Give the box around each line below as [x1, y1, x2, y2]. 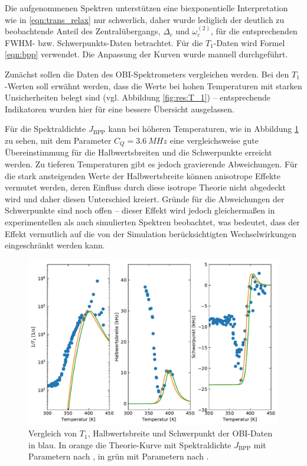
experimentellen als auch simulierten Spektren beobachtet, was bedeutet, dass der [5, 215, 300, 228]
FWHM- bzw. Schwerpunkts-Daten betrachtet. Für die [5, 36, 203, 48]
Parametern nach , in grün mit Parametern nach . [28, 450, 209, 462]
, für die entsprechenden [211, 25, 298, 37]
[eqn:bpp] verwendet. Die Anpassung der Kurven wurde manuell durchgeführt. [5, 48, 288, 60]
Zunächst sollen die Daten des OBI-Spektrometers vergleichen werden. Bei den [5, 67, 289, 80]
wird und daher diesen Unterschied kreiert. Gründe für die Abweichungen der [5, 192, 285, 205]
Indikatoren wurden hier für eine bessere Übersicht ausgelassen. [5, 102, 234, 115]
